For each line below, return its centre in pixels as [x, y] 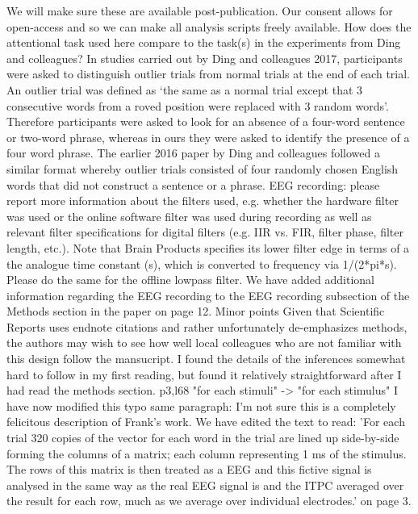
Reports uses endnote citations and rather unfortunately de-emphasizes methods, [207, 326]
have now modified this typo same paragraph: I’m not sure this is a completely [201, 405]
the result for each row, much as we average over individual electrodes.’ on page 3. [209, 501]
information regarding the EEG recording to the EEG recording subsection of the [208, 295]
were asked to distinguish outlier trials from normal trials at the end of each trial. [208, 74]
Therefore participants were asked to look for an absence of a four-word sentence [206, 121]
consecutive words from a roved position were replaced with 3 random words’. [198, 105]
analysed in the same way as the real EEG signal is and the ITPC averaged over [205, 485]
